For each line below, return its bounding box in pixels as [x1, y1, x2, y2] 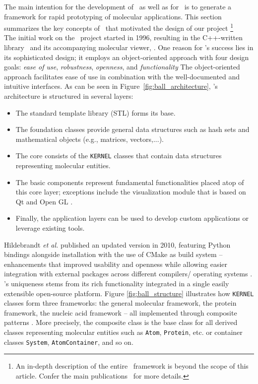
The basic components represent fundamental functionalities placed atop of [15, 177, 244, 187]
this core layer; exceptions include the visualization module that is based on [15, 187, 246, 197]
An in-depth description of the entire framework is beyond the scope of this [15, 361, 249, 371]
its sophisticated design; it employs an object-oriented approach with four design [4, 52, 249, 62]
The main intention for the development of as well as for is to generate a [4, 1, 232, 11]
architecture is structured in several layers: [4, 91, 133, 101]
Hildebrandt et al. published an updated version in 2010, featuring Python [4, 239, 231, 250]
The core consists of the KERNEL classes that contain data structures [15, 150, 222, 161]
